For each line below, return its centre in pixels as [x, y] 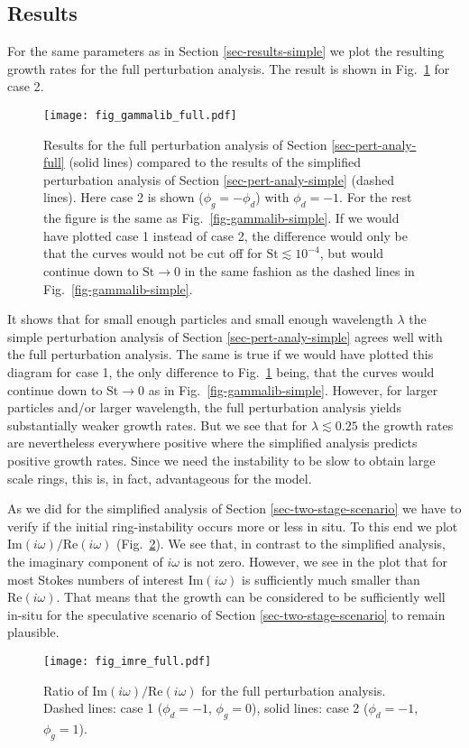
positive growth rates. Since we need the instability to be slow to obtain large [221, 460]
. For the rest [376, 197]
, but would [352, 253]
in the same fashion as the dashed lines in [299, 271]
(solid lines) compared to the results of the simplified [215, 162]
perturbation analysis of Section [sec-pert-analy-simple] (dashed [219, 179]
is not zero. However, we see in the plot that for [315, 561]
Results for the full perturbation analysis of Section [185, 144]
